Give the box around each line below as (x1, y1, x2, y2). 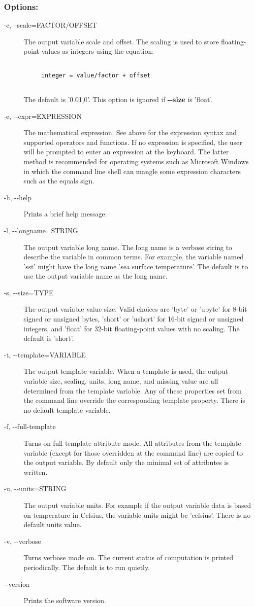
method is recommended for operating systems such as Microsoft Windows (24, 156, 249, 166)
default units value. (24, 519, 82, 530)
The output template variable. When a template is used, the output (24, 366, 228, 376)
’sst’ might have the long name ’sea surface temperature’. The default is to (24, 261, 248, 271)
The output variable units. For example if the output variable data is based (24, 500, 251, 510)
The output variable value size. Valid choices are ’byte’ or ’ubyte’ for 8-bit (24, 304, 247, 314)
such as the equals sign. (24, 176, 95, 186)
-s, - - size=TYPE (4, 287, 54, 297)
